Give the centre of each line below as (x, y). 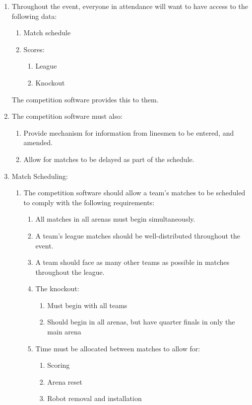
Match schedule (47, 33)
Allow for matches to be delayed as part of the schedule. (109, 159)
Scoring (59, 365)
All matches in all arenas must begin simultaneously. (115, 219)
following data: (34, 16)
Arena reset (65, 381)
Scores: (34, 49)
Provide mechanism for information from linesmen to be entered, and (129, 132)
